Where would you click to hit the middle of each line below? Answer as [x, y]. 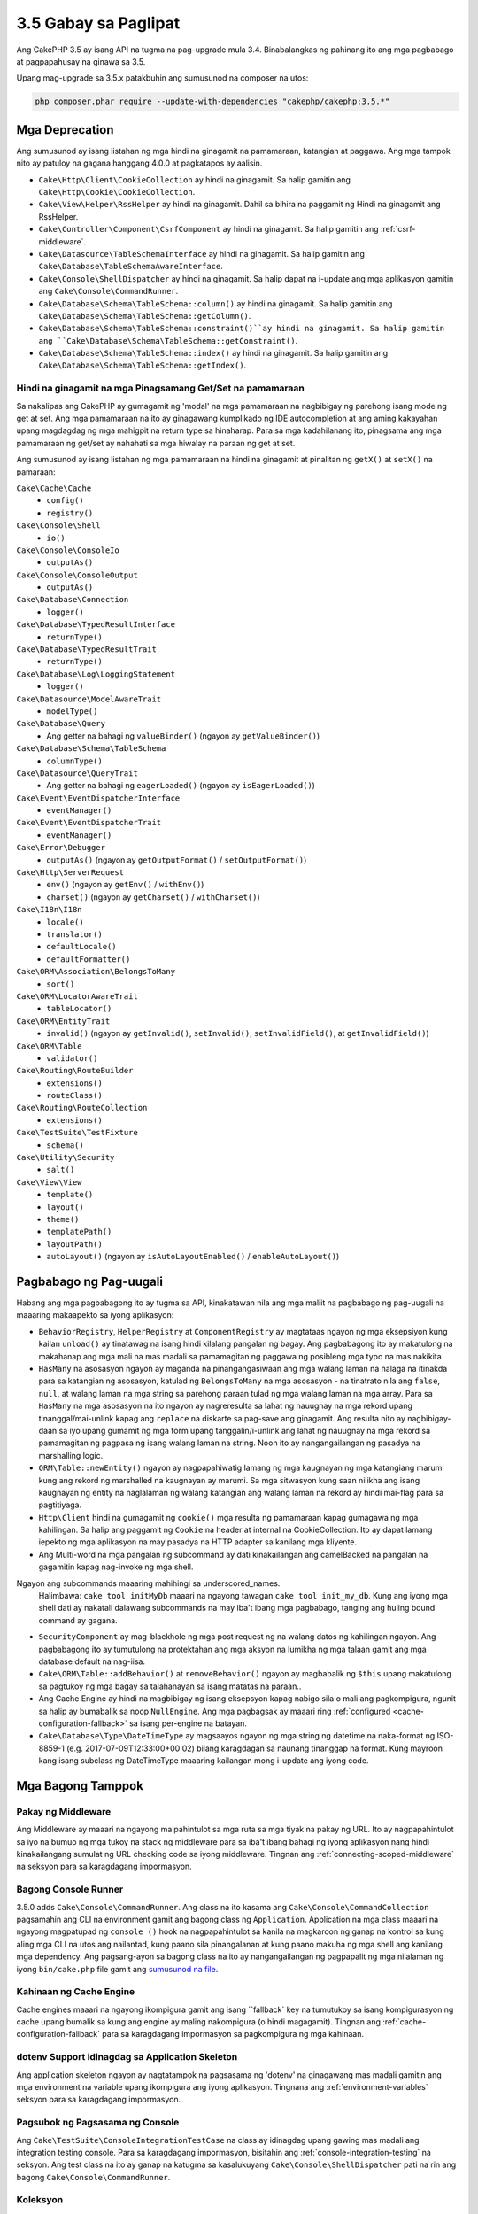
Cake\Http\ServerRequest [70, 873]
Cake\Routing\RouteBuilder [75, 1071]
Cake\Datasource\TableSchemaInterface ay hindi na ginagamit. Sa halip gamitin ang [201, 253]
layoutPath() [75, 1244]
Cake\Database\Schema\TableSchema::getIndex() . [143, 365]
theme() [63, 1219]
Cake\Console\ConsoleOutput [77, 575]
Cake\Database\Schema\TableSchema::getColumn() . [145, 315]
